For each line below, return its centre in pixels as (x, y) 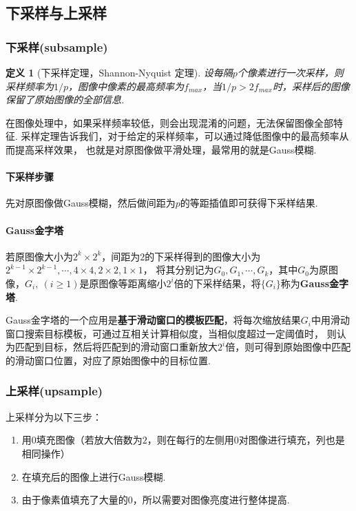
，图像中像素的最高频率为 (126, 86)
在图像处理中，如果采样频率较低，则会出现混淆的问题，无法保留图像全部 (169, 122)
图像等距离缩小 (133, 283)
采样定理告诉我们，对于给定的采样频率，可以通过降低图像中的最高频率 (180, 136)
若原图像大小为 (39, 256)
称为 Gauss (305, 283)
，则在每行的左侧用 (190, 440)
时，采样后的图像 (311, 86)
